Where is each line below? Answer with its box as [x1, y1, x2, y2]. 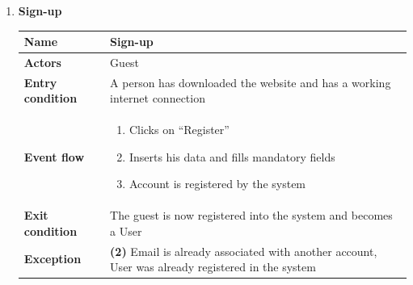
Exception [23, 250, 82, 267]
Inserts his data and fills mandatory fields [129, 148, 335, 165]
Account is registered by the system [129, 175, 306, 192]
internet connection [110, 90, 205, 107]
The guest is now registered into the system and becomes [110, 207, 393, 224]
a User [110, 222, 142, 239]
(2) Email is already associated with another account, [110, 242, 377, 259]
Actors [23, 53, 61, 70]
